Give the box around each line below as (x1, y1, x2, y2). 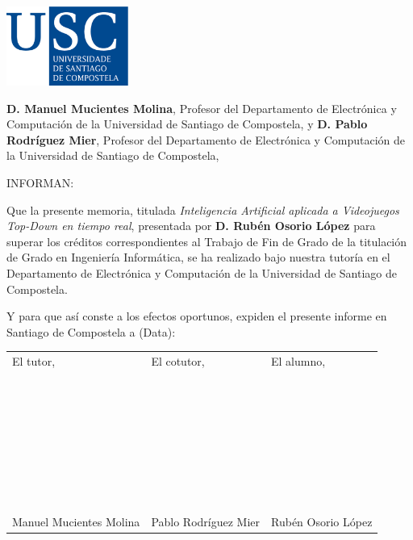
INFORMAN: (6, 174, 74, 190)
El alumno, (271, 353, 326, 370)
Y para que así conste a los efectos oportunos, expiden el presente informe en (6, 308, 387, 324)
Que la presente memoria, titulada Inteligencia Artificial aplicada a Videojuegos (6, 201, 399, 218)
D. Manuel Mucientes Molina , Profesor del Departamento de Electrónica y (6, 99, 397, 116)
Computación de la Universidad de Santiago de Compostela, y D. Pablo (6, 115, 368, 132)
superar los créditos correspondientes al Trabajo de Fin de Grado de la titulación (6, 232, 407, 249)
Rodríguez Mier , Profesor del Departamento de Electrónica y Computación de (6, 131, 405, 148)
